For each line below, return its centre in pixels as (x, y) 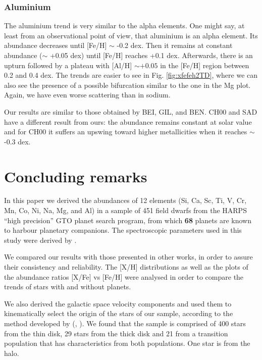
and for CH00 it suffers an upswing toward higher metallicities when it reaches (126, 132)
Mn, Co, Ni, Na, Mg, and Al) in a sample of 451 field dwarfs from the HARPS (125, 210)
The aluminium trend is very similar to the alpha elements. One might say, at (124, 25)
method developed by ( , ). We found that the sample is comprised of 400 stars (125, 323)
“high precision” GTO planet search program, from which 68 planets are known (128, 220)
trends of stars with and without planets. (68, 287)
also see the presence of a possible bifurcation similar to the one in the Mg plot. (127, 85)
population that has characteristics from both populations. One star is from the (127, 343)
